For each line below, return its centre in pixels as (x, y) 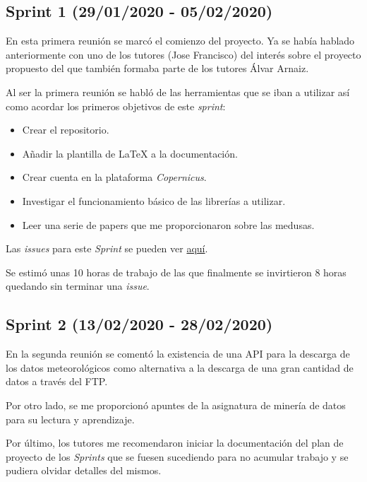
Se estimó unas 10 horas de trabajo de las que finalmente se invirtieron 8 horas (176, 272)
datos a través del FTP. (57, 381)
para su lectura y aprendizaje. (70, 419)
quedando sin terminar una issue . (78, 286)
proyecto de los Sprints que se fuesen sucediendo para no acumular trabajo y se (177, 456)
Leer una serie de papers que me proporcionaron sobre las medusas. (168, 224)
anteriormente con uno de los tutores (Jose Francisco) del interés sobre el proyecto (183, 54)
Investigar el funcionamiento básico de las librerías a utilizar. (154, 200)
